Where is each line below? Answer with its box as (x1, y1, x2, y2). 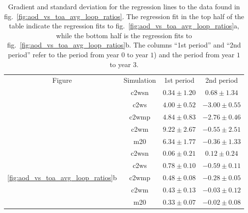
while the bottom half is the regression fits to (56, 30, 192, 40)
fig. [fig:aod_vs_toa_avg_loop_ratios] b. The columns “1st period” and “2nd (7, 40, 241, 50)
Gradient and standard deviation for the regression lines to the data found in (8, 1, 240, 11)
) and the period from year (154, 49, 235, 59)
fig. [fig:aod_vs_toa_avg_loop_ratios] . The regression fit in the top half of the (4, 11, 245, 21)
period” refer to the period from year (8, 49, 119, 59)
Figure (52, 75, 72, 85)
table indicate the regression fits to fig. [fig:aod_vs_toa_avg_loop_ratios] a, (9, 21, 240, 31)
